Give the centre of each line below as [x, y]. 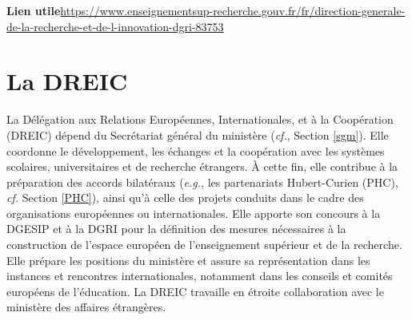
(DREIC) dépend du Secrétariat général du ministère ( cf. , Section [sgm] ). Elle [198, 134]
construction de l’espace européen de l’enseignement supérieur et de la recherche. [204, 245]
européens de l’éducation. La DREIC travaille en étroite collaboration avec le [195, 291]
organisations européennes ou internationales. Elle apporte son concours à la [194, 213]
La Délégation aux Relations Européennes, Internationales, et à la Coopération [200, 119]
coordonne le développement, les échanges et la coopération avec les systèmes [196, 150]
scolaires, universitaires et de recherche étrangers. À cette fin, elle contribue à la [202, 166]
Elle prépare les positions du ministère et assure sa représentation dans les [188, 260]
